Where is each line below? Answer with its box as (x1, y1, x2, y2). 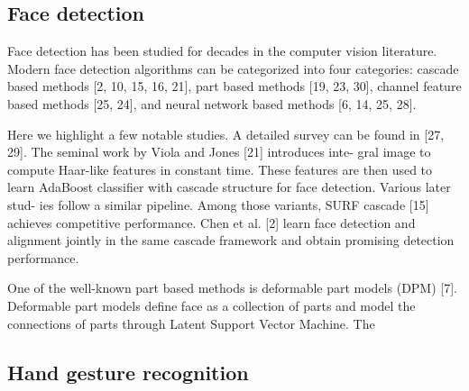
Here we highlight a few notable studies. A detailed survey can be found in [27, (7, 124, 445, 143)
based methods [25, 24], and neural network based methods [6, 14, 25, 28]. (7, 94, 417, 113)
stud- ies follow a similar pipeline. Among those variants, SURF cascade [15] (7, 195, 429, 214)
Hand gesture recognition (7, 358, 249, 386)
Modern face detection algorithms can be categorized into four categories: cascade (7, 59, 459, 77)
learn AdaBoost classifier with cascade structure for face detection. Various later (7, 177, 451, 196)
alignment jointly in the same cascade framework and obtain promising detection (7, 231, 455, 250)
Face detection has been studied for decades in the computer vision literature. (7, 41, 437, 60)
